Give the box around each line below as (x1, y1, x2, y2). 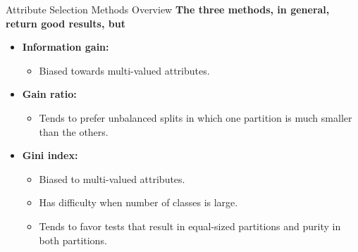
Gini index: (22, 148, 78, 163)
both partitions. (39, 232, 107, 247)
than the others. (39, 124, 109, 139)
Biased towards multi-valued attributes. (39, 63, 210, 77)
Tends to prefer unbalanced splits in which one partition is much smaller (39, 110, 352, 125)
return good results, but (6, 15, 125, 30)
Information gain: (22, 39, 109, 54)
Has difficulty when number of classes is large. (39, 195, 238, 210)
